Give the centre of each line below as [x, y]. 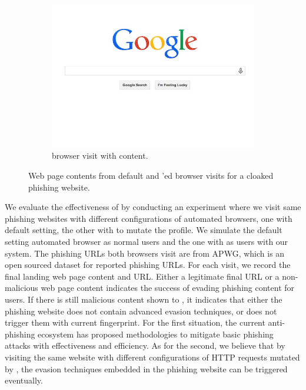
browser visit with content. [100, 155]
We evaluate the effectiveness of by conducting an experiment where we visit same [153, 207]
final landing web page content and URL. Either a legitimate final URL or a [142, 276]
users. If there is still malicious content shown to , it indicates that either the [144, 299]
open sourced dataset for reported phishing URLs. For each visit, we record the [148, 265]
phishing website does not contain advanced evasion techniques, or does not [141, 311]
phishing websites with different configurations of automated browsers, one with [149, 218]
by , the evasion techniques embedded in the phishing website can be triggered [146, 368]
